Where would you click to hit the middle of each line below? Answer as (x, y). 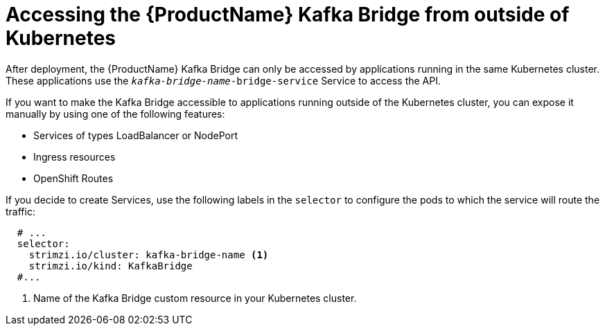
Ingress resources (74, 156)
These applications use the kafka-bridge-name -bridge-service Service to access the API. (223, 80)
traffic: (20, 211)
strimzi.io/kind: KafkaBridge (111, 266)
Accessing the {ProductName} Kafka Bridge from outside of (288, 15)
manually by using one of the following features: (115, 114)
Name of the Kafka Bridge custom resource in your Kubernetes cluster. (195, 298)
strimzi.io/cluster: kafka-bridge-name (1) (149, 254)
